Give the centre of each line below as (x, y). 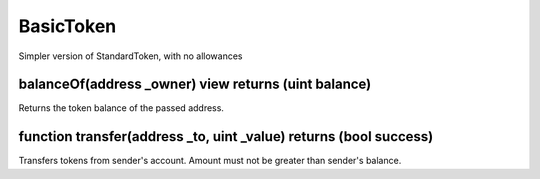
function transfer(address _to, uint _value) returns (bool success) (226, 136)
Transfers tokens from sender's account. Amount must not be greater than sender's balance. (210, 161)
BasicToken (67, 26)
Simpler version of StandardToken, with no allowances (130, 56)
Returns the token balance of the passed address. (121, 108)
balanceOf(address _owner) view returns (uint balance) (195, 84)
